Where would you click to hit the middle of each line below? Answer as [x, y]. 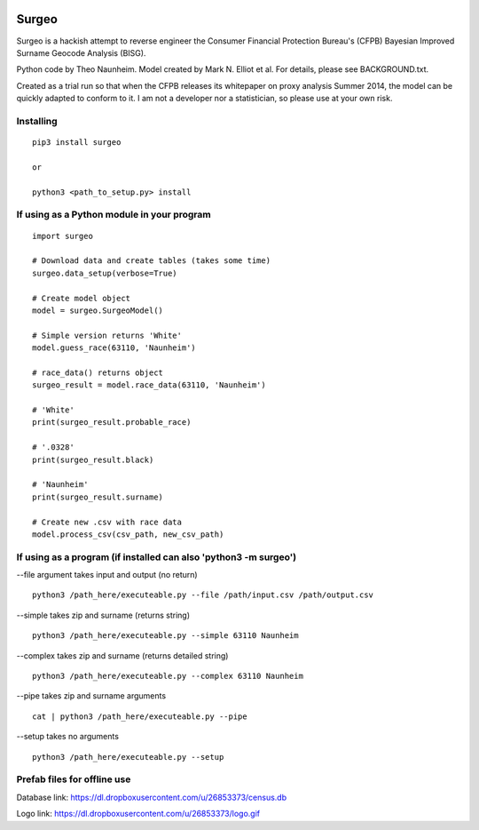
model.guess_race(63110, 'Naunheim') [114, 348]
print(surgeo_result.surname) [98, 497]
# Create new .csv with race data [107, 522]
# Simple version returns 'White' [107, 335]
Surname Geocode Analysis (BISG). [81, 52]
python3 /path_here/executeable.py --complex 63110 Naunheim [168, 676]
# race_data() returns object [98, 372]
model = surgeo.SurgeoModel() [98, 310]
